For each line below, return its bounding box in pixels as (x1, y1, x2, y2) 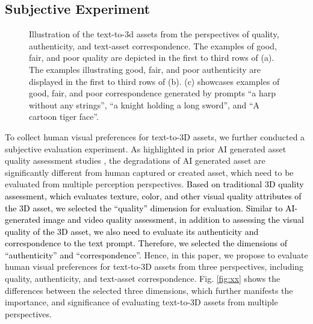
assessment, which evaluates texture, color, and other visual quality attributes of (5, 189, 302, 202)
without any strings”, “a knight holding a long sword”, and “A (29, 98, 260, 111)
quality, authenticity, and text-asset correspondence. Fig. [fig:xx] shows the (5, 272, 280, 285)
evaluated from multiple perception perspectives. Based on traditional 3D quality (5, 178, 304, 190)
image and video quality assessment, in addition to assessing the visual (43, 213, 304, 226)
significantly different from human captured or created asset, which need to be (5, 166, 294, 178)
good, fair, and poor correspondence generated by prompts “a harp (29, 87, 276, 99)
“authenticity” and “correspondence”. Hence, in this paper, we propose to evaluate (5, 248, 308, 261)
